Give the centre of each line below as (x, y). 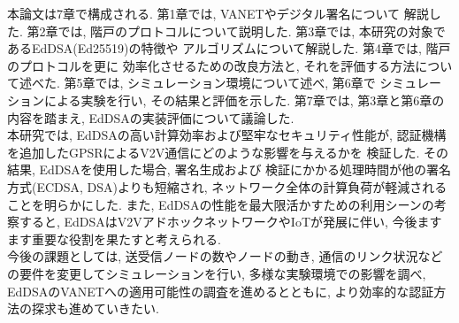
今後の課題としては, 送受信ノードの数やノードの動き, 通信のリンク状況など (225, 256)
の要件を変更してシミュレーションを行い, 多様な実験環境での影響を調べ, (217, 273)
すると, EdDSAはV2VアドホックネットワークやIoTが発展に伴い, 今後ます (230, 222)
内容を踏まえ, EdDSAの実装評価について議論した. (151, 117)
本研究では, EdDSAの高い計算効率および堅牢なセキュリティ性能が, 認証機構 (227, 135)
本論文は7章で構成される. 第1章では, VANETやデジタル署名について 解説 (218, 13)
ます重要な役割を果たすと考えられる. (114, 238)
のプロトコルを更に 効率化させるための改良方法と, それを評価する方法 (211, 65)
